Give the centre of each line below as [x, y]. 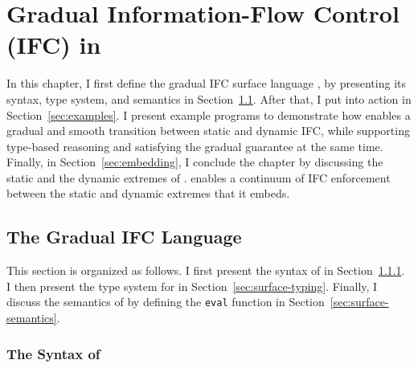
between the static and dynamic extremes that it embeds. [148, 193]
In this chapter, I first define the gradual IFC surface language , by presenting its [206, 83]
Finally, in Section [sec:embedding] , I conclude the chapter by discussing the [195, 162]
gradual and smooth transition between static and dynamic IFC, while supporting [208, 131]
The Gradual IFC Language [124, 237]
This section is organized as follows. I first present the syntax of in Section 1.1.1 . [206, 270]
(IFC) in [54, 45]
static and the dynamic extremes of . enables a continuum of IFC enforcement [199, 177]
